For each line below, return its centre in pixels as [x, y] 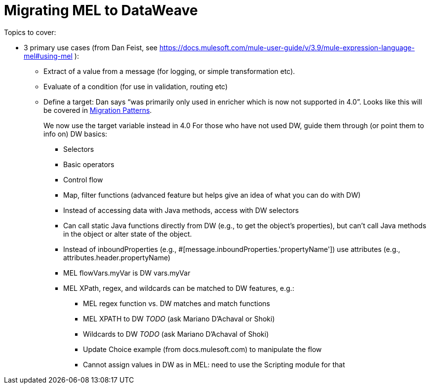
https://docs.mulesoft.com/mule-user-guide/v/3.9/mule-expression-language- [287, 47]
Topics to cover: [30, 32]
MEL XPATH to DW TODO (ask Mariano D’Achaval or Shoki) [179, 318]
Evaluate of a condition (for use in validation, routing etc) [136, 86]
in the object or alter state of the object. [128, 234]
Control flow [83, 179]
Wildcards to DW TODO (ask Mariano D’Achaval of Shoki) [176, 334]
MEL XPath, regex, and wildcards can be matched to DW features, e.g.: [179, 288]
